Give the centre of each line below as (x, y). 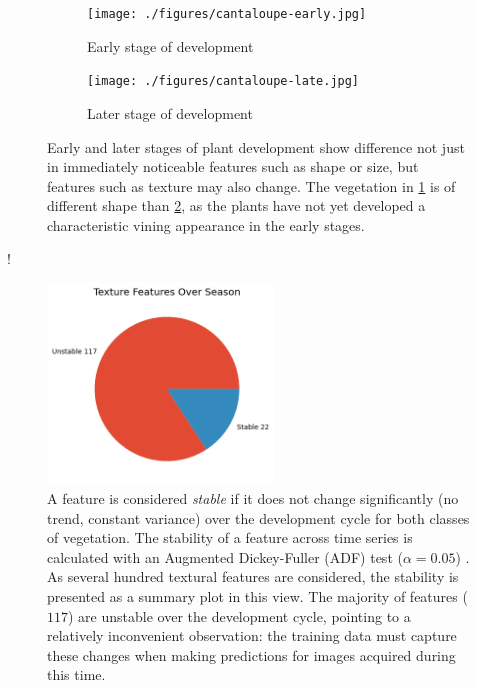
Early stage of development (170, 45)
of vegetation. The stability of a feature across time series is (230, 537)
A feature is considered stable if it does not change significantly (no (253, 498)
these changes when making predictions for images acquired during (251, 654)
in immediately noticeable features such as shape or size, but (233, 166)
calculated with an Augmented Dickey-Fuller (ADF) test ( (225, 556)
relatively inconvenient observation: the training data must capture (252, 635)
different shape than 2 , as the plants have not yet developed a (236, 205)
